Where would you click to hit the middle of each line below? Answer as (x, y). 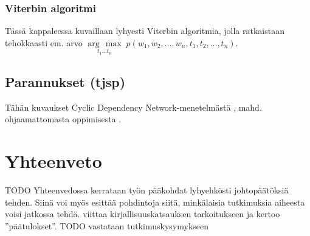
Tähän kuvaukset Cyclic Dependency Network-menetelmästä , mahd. (133, 107)
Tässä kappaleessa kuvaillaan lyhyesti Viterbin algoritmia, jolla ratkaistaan (145, 31)
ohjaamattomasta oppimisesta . (63, 119)
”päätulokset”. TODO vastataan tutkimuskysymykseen (107, 225)
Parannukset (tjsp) (65, 81)
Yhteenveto (53, 161)
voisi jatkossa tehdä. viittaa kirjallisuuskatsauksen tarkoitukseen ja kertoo (143, 214)
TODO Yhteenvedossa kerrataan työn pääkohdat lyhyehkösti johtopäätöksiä (147, 189)
